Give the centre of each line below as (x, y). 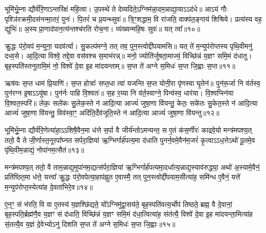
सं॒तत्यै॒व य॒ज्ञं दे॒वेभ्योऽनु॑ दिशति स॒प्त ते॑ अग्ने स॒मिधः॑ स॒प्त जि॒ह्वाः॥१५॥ (90, 224)
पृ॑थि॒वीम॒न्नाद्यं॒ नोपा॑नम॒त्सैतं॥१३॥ (44, 150)
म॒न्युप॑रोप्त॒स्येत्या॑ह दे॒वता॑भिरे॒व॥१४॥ (49, 186)
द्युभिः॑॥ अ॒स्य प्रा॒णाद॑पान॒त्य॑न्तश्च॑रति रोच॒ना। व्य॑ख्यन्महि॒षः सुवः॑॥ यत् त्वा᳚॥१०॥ (102, 29)
